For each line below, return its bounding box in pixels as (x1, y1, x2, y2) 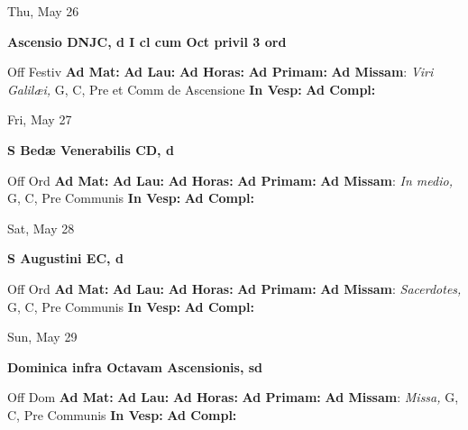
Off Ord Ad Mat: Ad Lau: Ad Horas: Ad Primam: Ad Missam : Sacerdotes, (7, 279, 462, 297)
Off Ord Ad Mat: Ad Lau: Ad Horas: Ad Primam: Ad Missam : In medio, (7, 170, 453, 189)
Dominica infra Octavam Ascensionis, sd (7, 357, 263, 376)
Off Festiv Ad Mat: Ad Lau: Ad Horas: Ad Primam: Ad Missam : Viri (7, 62, 434, 81)
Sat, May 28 (7, 218, 75, 237)
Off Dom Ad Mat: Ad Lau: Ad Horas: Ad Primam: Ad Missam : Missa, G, (7, 388, 459, 407)
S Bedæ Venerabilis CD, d (7, 140, 174, 159)
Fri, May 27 (7, 110, 72, 129)
